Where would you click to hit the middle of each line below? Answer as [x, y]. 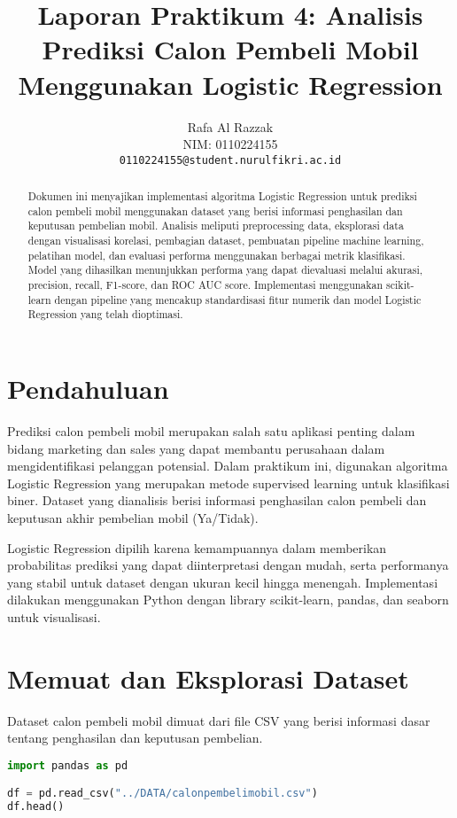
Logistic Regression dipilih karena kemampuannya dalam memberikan [197, 547]
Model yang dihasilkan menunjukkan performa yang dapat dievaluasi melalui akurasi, [225, 270]
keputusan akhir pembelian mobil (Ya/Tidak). [133, 517]
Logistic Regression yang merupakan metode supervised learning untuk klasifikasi [228, 483]
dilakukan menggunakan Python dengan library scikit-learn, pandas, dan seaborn [228, 600]
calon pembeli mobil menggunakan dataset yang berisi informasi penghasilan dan [215, 210]
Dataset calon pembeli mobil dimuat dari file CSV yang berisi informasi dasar [219, 720]
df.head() [36, 807]
